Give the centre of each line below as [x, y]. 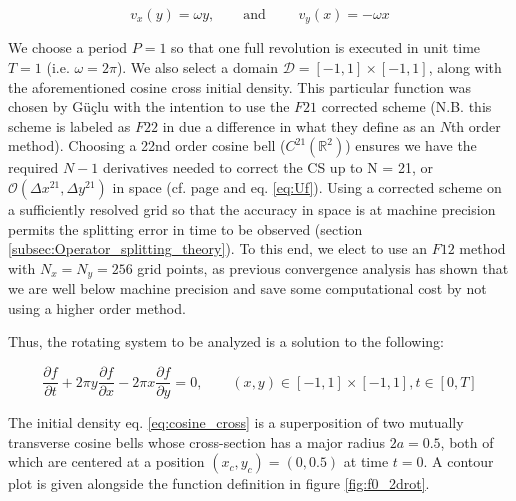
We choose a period [68, 47]
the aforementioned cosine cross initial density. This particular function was [240, 86]
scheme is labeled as [69, 125]
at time [366, 461]
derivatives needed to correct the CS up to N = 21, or [267, 167]
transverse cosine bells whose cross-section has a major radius [196, 441]
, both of [467, 441]
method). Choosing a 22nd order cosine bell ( [147, 145]
